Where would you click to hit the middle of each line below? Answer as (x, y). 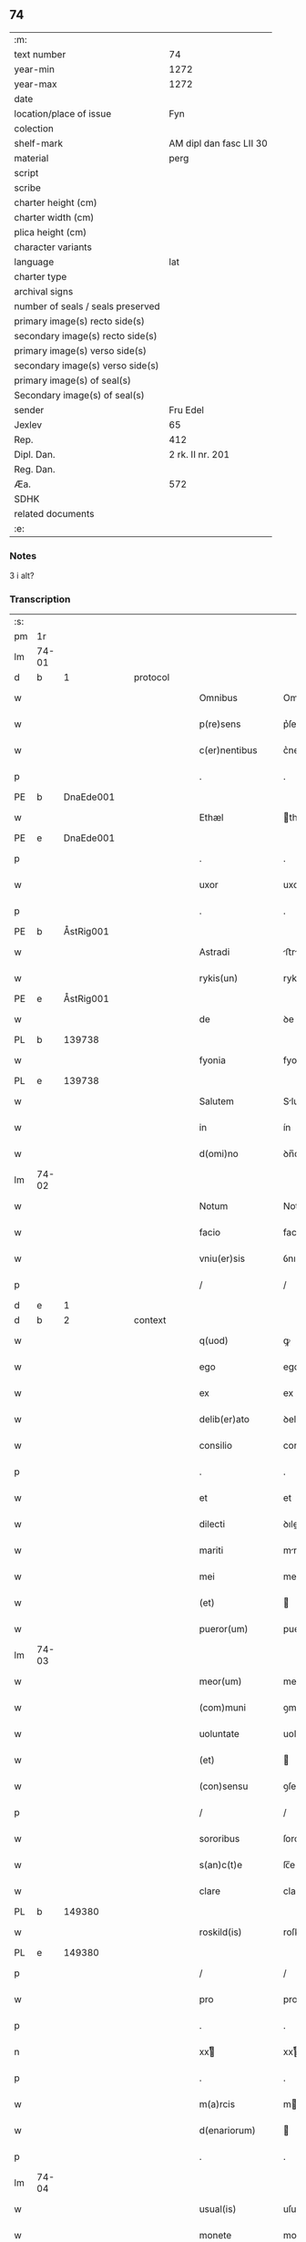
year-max (36, 84)
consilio (215, 1446)
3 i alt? (22, 576)
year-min (34, 69)
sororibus (219, 1839)
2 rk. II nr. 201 (199, 454)
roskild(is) (221, 1932)
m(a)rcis (217, 2104)
